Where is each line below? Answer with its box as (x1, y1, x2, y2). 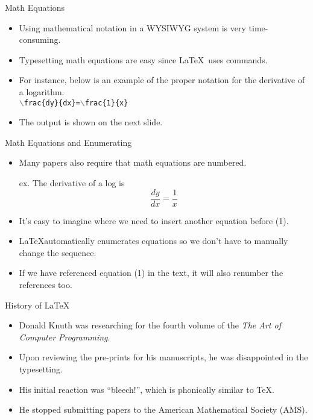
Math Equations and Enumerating (5, 136, 132, 148)
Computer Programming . (19, 330, 110, 343)
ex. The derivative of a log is (19, 177, 125, 189)
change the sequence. (19, 246, 96, 259)
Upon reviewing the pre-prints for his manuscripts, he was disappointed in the (19, 351, 308, 363)
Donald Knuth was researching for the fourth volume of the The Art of (19, 319, 281, 331)
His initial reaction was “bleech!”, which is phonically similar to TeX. (19, 383, 274, 395)
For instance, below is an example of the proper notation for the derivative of (19, 74, 305, 86)
